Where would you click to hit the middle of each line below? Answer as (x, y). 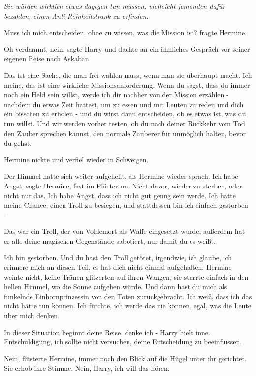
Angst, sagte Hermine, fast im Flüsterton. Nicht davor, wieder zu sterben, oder (123, 185)
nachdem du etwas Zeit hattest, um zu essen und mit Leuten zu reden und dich (124, 104)
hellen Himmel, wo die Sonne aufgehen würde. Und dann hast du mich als (116, 286)
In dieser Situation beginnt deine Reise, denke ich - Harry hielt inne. (107, 332)
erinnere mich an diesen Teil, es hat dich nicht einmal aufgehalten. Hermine (118, 267)
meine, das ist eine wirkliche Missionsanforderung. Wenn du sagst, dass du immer (127, 85)
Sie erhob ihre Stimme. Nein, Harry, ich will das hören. (87, 368)
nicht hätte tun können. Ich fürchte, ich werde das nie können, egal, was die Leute (128, 306)
